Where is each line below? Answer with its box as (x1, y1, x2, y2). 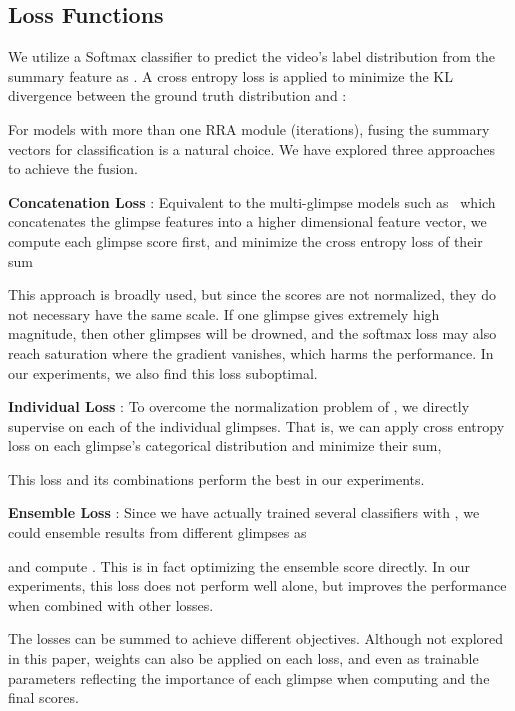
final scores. (8, 687, 79, 708)
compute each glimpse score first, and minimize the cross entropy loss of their (8, 230, 483, 251)
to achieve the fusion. (8, 158, 138, 179)
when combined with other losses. (8, 594, 214, 615)
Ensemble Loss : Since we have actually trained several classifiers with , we (8, 502, 480, 523)
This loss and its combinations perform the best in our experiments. (8, 468, 425, 489)
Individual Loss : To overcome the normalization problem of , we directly (8, 396, 470, 417)
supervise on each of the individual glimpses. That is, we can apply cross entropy (8, 415, 505, 436)
